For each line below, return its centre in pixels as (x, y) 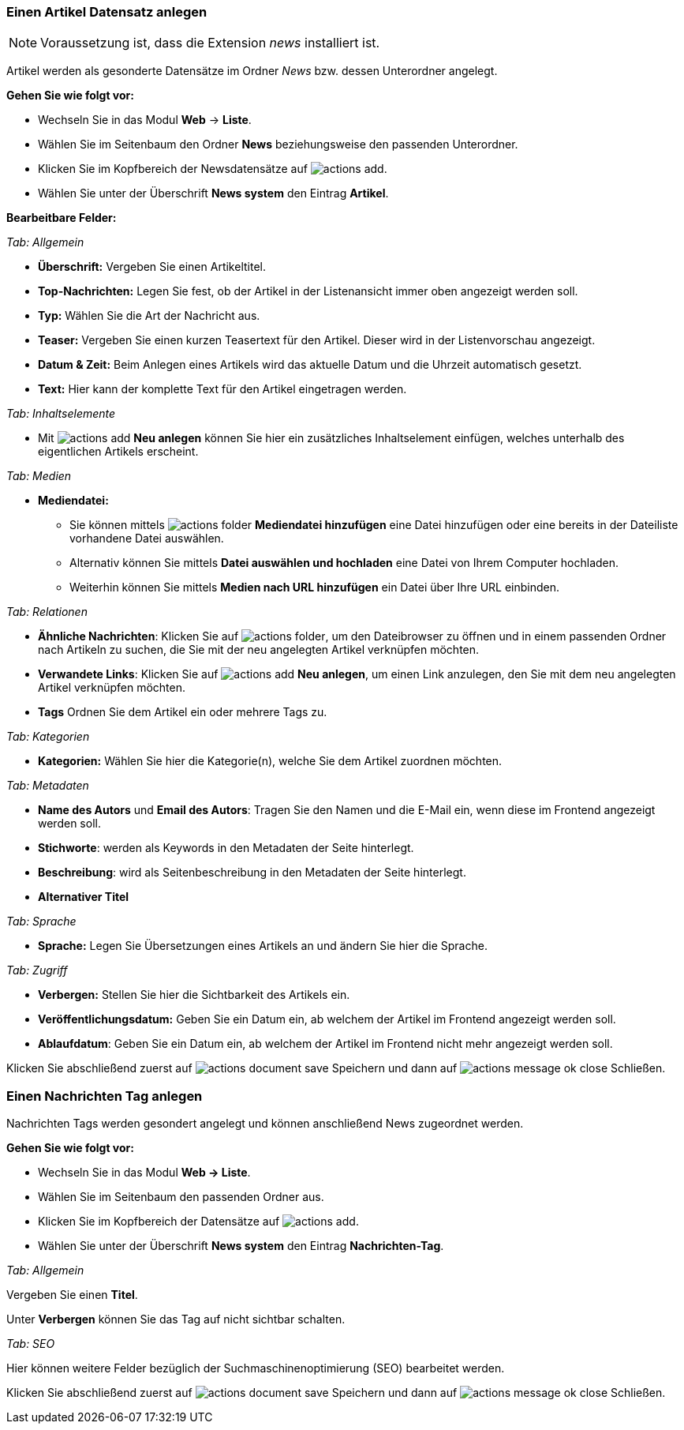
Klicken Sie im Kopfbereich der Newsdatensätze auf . (213, 169)
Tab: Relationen (47, 612)
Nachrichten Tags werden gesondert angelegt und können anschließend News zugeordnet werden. (265, 1124)
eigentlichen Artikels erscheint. (118, 452)
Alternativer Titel (84, 897)
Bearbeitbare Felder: (62, 218)
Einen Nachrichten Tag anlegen (105, 1096)
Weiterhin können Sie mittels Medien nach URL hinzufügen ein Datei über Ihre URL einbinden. (315, 587)
